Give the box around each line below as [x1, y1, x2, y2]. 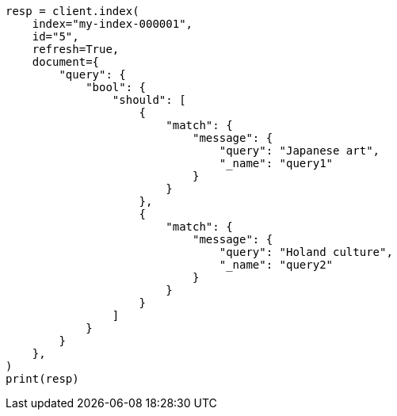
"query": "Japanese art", [219, 144, 380, 157]
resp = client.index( [6, 5, 139, 17]
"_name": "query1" [219, 157, 334, 170]
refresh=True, [32, 43, 120, 55]
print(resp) [6, 372, 79, 385]
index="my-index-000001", [32, 17, 193, 30]
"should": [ [112, 94, 186, 106]
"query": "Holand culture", [219, 246, 393, 258]
